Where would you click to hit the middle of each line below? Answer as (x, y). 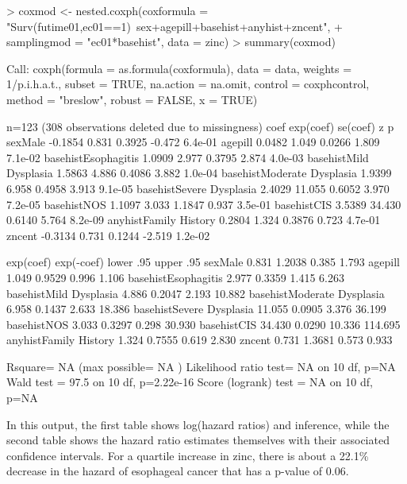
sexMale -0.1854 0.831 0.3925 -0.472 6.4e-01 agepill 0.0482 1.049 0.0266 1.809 (193, 142)
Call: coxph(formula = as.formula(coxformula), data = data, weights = (179, 68)
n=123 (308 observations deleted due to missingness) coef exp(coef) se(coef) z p (200, 126)
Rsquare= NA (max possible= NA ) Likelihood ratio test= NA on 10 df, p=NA (201, 366)
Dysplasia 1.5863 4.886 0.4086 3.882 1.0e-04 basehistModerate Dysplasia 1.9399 (199, 173)
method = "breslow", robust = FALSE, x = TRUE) (132, 99)
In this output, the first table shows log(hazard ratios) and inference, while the (198, 424)
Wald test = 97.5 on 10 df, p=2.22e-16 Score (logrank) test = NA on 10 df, (190, 382)
